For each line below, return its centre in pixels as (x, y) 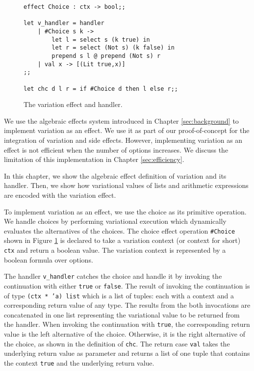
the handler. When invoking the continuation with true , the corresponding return (127, 324)
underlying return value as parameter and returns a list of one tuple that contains (127, 353)
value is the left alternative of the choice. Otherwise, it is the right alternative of (125, 334)
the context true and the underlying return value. (79, 362)
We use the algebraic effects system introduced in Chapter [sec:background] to (121, 120)
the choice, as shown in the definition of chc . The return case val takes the (117, 343)
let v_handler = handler (64, 23)
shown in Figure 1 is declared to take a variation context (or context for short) (122, 240)
